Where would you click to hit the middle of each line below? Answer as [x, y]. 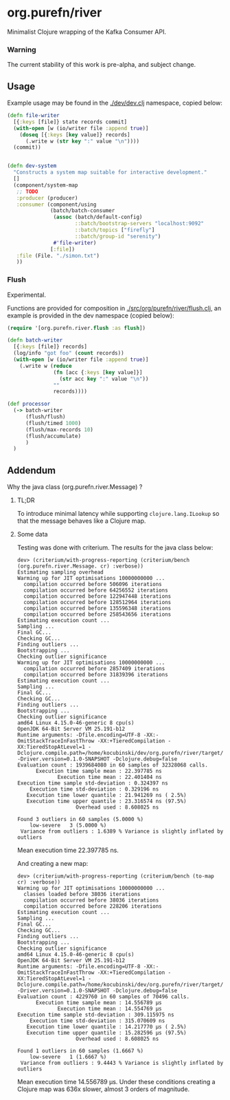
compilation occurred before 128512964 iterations [97, 603]
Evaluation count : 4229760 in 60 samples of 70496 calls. [103, 997]
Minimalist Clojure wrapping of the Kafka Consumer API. [87, 32]
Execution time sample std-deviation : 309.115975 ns [95, 1015]
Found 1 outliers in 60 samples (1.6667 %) [80, 1051]
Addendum [32, 470]
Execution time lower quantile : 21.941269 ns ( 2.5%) [106, 796]
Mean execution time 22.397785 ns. [68, 850]
